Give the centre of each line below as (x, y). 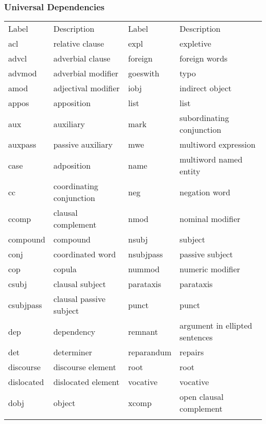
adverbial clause (82, 58)
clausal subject (80, 284)
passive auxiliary (83, 145)
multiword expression (218, 145)
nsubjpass (146, 254)
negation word (205, 192)
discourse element (85, 367)
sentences (196, 337)
